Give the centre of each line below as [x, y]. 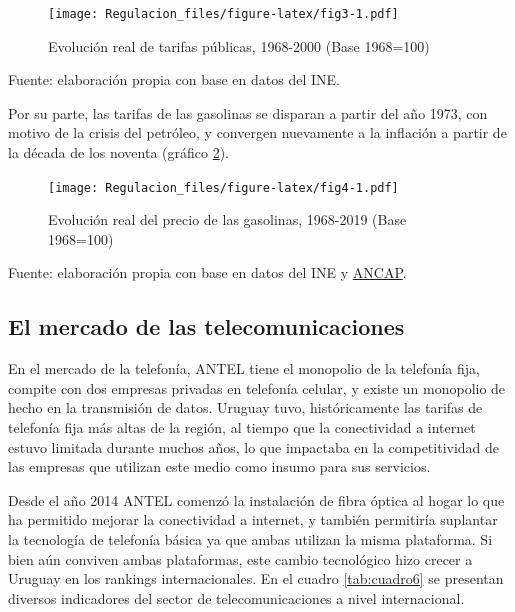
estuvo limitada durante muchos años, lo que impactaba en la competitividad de [254, 446]
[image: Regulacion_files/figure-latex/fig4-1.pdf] [223, 187]
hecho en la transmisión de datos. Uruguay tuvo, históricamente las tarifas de [245, 407]
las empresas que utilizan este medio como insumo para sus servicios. [219, 466]
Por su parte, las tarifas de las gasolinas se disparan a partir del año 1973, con [248, 112]
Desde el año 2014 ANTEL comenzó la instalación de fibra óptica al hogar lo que [256, 499]
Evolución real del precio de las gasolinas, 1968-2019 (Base [227, 219]
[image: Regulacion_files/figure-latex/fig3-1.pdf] [223, 14]
